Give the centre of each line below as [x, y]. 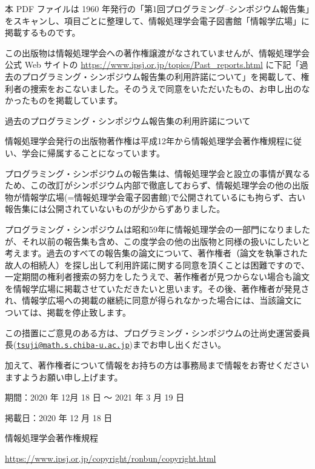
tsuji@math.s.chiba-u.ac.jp [73, 346]
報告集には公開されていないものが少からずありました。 [115, 209]
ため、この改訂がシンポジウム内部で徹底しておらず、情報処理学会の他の [148, 185]
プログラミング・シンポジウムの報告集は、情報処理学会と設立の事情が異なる [157, 173]
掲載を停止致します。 [89, 312]
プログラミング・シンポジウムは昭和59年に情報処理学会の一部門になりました [157, 229]
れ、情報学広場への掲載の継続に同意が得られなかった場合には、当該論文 [149, 300]
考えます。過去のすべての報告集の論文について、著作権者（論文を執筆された [156, 253]
